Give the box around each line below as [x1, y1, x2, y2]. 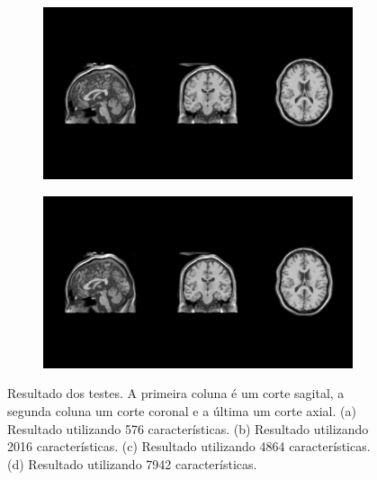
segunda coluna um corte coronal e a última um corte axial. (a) [7, 402, 356, 421]
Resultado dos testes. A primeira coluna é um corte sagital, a [7, 384, 345, 403]
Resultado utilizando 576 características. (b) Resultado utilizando [7, 419, 369, 438]
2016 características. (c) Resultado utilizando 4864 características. [7, 437, 371, 456]
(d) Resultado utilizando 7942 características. [7, 454, 257, 473]
